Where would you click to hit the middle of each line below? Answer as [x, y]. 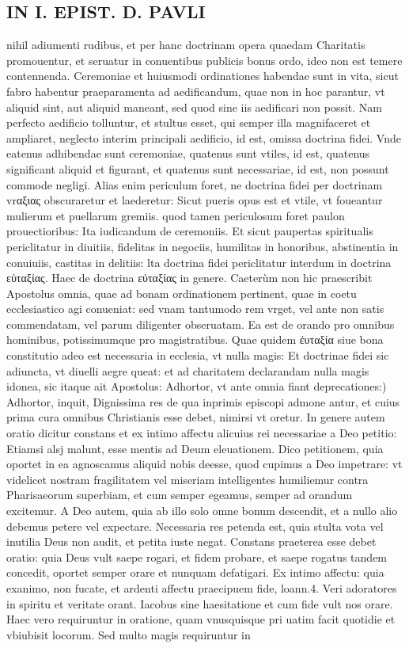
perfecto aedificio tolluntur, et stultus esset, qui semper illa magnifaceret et [189, 122]
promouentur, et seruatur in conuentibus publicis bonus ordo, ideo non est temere [204, 60]
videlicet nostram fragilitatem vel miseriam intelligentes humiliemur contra [187, 479]
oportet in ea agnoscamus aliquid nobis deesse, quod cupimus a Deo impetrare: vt [204, 464]
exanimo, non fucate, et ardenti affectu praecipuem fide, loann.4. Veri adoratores [202, 587]
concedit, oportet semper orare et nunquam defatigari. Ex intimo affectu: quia [195, 572]
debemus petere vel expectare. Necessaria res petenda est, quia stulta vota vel [195, 526]
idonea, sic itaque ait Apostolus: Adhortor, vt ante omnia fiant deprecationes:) [197, 386]
